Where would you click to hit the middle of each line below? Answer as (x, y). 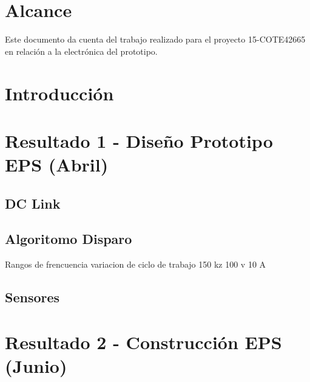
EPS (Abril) (57, 165)
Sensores (32, 297)
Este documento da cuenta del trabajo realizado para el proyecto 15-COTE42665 (155, 39)
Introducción (59, 93)
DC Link (33, 203)
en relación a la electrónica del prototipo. (81, 51)
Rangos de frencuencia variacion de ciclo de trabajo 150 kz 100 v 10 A (136, 264)
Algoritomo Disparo (69, 239)
